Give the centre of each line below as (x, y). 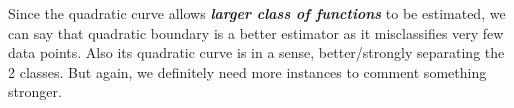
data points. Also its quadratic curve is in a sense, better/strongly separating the (256, 52)
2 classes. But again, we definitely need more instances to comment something (247, 71)
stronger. (35, 91)
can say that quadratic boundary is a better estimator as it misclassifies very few (256, 32)
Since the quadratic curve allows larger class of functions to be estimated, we (257, 13)
